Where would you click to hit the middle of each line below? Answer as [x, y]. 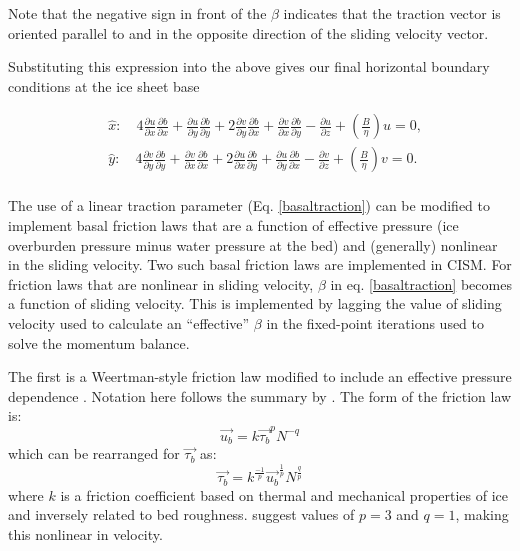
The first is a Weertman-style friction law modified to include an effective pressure [260, 376]
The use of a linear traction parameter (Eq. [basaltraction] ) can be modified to [249, 205]
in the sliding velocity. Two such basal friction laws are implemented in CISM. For [260, 264]
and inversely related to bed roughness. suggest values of [181, 514]
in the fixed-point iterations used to [375, 323]
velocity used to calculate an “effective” [129, 323]
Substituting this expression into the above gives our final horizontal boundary [249, 66]
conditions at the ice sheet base [104, 85]
